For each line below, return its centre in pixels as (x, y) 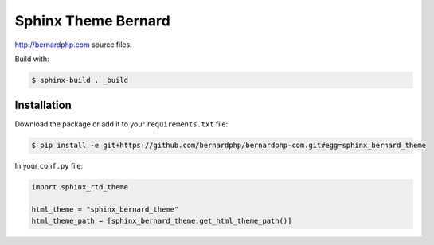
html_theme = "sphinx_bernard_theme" (105, 210)
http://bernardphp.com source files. (73, 45)
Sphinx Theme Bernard (92, 21)
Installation (43, 105)
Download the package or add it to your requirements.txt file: (121, 124)
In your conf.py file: (49, 166)
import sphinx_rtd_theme (80, 187)
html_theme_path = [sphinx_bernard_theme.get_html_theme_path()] (162, 220)
